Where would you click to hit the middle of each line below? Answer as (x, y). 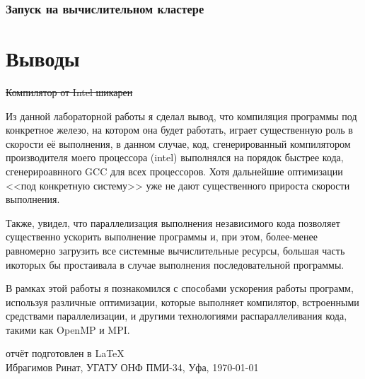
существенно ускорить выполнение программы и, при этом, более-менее (162, 237)
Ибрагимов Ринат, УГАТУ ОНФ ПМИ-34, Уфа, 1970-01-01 (132, 367)
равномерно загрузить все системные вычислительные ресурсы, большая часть (175, 250)
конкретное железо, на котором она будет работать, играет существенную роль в (179, 130)
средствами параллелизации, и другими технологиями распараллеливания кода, (176, 316)
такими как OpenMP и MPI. (68, 329)
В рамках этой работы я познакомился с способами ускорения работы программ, (180, 288)
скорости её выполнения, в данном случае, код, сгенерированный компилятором (178, 143)
